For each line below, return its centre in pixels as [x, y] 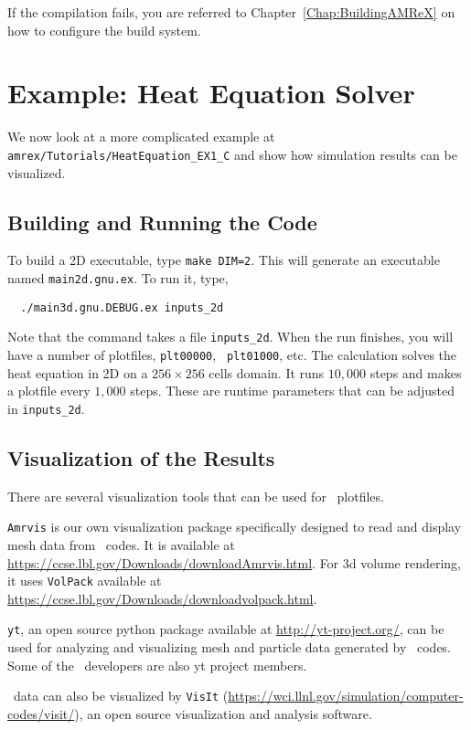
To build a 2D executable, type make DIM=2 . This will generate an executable [224, 260]
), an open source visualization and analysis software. [223, 713]
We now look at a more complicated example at [141, 137]
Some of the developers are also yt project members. [157, 665]
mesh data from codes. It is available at [121, 545]
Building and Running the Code [162, 222]
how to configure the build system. [104, 30]
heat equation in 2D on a [78, 372]
